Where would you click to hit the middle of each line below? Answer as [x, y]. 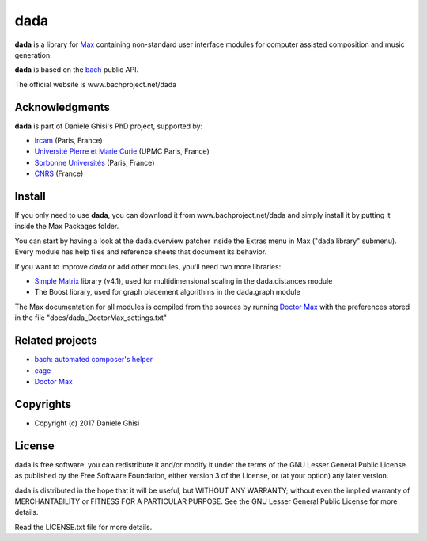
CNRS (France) [59, 173]
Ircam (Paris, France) [68, 141]
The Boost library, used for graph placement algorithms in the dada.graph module [167, 292]
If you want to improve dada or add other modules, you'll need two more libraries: [148, 266]
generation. [33, 55]
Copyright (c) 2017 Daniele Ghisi [87, 423]
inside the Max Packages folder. [67, 227]
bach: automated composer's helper [94, 360]
